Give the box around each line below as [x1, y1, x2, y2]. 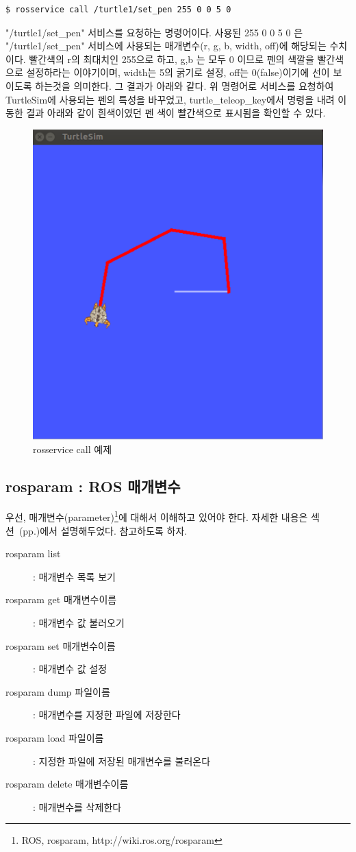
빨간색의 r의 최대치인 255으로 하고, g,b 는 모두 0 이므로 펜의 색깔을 [29, 51, 314, 66]
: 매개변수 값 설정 [33, 661, 107, 676]
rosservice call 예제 [33, 441, 112, 456]
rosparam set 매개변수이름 [5, 638, 116, 653]
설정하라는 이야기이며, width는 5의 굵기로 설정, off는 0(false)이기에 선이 [26, 65, 330, 80]
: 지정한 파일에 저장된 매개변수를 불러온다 [33, 753, 211, 768]
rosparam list [5, 546, 61, 561]
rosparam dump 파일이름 [5, 684, 110, 698]
